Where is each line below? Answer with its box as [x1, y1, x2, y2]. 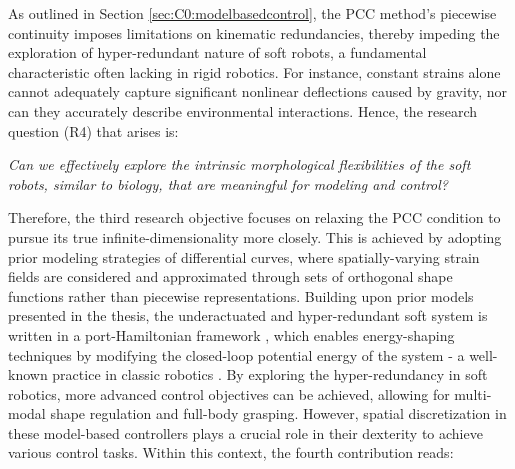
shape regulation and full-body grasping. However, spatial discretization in [50, 403, 507, 424]
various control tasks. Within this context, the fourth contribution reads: [8, 442, 454, 463]
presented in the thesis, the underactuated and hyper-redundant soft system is [8, 305, 488, 326]
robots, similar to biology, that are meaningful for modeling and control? [8, 173, 448, 194]
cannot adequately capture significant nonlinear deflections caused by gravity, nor [8, 81, 507, 102]
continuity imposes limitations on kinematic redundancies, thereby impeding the [8, 22, 500, 43]
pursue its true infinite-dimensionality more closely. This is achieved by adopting [8, 226, 502, 247]
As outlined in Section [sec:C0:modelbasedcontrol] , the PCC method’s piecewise [8, 3, 497, 23]
